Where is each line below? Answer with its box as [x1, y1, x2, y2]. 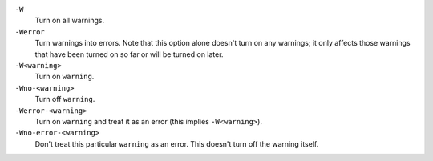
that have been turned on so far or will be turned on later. [34, 49, 224, 59]
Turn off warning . [34, 95, 95, 104]
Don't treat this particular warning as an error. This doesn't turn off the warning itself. [34, 139, 319, 148]
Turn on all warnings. [34, 16, 104, 26]
